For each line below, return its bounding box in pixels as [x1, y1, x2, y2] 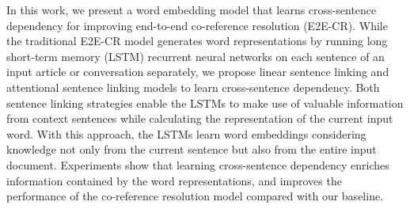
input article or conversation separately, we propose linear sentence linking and [6, 63, 389, 80]
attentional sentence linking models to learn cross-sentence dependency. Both [6, 78, 380, 95]
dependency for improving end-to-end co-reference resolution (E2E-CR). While [6, 17, 388, 33]
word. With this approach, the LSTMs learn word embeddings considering [6, 125, 366, 142]
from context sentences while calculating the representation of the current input [6, 110, 393, 127]
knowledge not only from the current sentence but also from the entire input [6, 141, 377, 158]
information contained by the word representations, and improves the [6, 172, 342, 188]
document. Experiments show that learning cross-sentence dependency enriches [6, 156, 389, 173]
